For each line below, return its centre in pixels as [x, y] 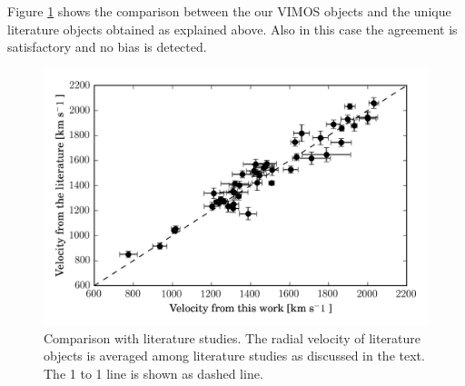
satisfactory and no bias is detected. [107, 47]
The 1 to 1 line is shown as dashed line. [153, 373]
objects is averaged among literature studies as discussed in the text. [234, 356]
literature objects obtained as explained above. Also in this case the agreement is [232, 29]
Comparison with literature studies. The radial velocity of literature [232, 337]
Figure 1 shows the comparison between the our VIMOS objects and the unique [229, 11]
